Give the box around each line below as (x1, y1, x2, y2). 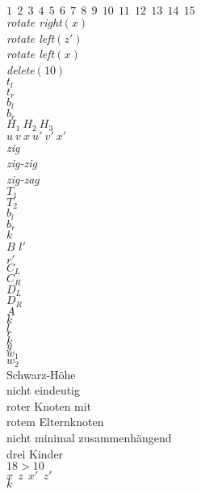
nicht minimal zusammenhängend (6, 429, 172, 445)
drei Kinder (6, 445, 64, 462)
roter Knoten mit (6, 397, 92, 414)
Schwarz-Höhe (6, 365, 76, 382)
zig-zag (6, 170, 40, 187)
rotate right (6, 14, 62, 30)
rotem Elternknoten (6, 413, 104, 430)
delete (6, 61, 35, 78)
